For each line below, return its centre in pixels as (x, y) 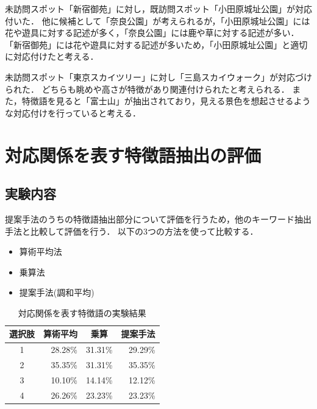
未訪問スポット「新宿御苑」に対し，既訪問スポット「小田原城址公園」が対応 (158, 9)
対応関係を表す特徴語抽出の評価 (133, 155)
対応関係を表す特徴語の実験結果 (82, 312)
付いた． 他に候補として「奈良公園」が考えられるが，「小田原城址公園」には (158, 20)
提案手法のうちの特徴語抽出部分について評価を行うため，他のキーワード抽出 (158, 219)
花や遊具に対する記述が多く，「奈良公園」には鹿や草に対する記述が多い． (152, 33)
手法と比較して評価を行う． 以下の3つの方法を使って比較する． (132, 231)
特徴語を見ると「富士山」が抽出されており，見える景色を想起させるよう (166, 101)
